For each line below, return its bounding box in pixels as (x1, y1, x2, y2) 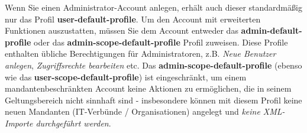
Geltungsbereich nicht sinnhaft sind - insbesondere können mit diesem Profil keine (5, 93, 302, 106)
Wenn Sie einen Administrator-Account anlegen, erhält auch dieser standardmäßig (5, 1, 302, 13)
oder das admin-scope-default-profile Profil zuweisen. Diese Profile (34, 35, 288, 48)
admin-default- (241, 24, 302, 37)
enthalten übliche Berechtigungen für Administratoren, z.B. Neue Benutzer (5, 47, 276, 60)
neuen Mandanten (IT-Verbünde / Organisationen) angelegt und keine (5, 105, 260, 118)
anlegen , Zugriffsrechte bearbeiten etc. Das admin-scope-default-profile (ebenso (5, 59, 302, 71)
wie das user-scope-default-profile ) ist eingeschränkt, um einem (5, 70, 247, 83)
